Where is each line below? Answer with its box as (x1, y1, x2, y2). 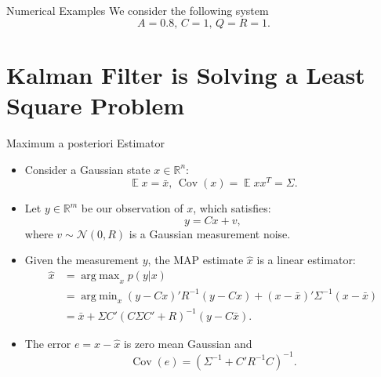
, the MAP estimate (147, 252, 244, 268)
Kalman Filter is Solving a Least (6, 58, 365, 90)
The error (24, 335, 71, 351)
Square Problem (6, 89, 184, 121)
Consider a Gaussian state (24, 161, 151, 177)
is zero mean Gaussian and (123, 335, 252, 351)
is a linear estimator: (256, 252, 356, 268)
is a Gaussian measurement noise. (129, 225, 291, 241)
